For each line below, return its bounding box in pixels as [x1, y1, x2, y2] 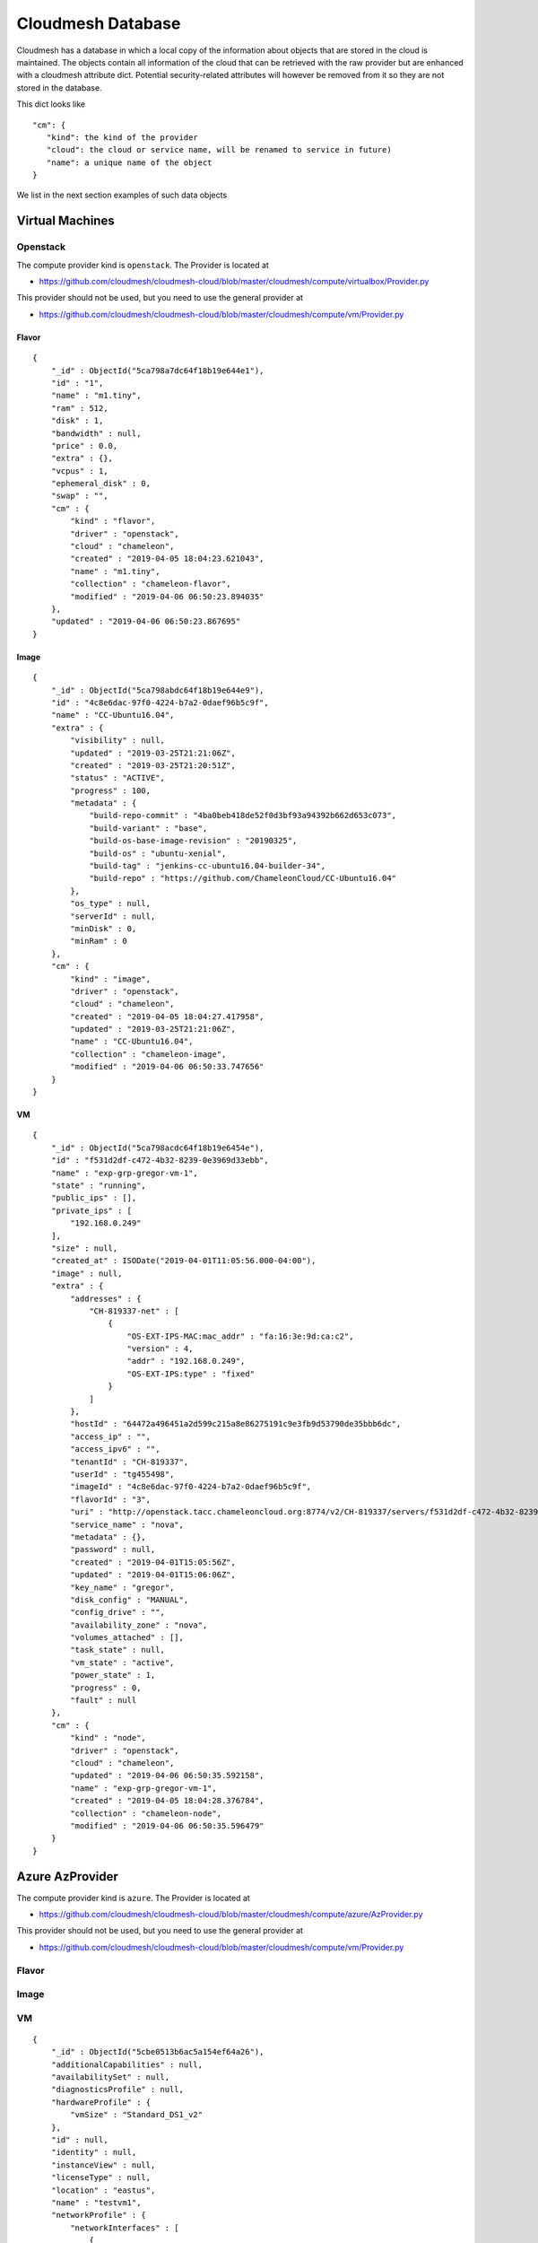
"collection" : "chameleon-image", [70, 1049, 227, 1059]
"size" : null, [50, 1243, 118, 1253]
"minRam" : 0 [70, 936, 127, 947]
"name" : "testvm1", [50, 2197, 142, 2207]
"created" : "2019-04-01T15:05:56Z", [70, 1557, 237, 1567]
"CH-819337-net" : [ [89, 1305, 179, 1316]
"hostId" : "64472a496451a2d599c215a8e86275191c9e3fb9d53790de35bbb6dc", [70, 1418, 402, 1429]
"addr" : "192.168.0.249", [126, 1356, 246, 1366]
